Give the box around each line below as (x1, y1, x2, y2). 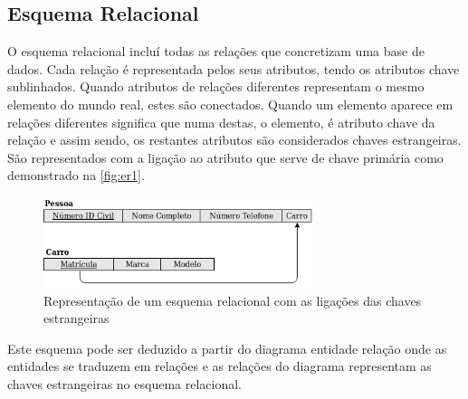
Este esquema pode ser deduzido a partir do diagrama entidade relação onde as (7, 338, 447, 357)
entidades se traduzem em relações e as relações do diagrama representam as (7, 356, 432, 375)
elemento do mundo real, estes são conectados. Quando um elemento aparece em (7, 94, 454, 113)
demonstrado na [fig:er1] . (7, 166, 145, 185)
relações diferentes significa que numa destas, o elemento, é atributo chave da (7, 112, 435, 131)
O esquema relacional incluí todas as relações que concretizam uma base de (7, 42, 425, 61)
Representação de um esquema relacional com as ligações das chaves (43, 290, 422, 309)
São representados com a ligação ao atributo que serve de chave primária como (7, 147, 444, 166)
